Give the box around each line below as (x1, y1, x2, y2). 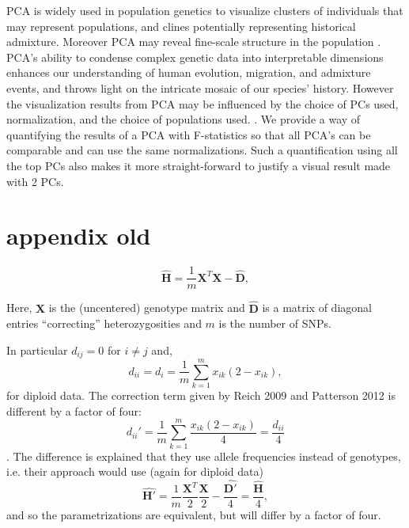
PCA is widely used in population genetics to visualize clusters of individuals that (6, 2, 403, 18)
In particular (6, 341, 68, 358)
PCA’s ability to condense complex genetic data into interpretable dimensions (6, 48, 384, 65)
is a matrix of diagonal (262, 299, 372, 316)
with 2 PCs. (6, 173, 64, 189)
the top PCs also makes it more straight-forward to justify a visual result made (6, 157, 391, 173)
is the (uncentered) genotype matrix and (48, 299, 245, 316)
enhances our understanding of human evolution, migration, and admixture (6, 64, 371, 81)
